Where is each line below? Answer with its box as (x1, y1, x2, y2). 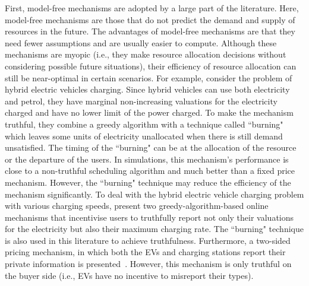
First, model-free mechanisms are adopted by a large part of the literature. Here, (5, 2, 299, 14)
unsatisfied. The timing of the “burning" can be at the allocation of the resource (5, 141, 297, 154)
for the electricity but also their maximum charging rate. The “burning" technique (5, 223, 304, 235)
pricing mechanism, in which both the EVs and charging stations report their (5, 246, 286, 258)
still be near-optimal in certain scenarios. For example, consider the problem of (5, 71, 292, 84)
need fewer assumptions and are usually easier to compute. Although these (5, 36, 277, 49)
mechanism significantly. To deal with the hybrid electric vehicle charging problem (5, 188, 304, 200)
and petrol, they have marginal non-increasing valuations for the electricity (5, 94, 278, 107)
